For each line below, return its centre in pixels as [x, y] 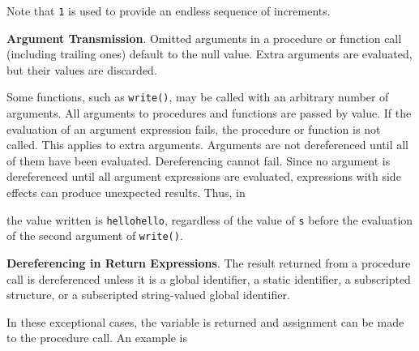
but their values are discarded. [82, 69]
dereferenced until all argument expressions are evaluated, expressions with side [204, 176]
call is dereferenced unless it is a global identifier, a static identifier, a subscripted [209, 278]
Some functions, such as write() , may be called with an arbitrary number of [198, 97]
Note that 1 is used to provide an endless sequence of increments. [169, 11]
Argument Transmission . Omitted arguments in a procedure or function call [204, 38]
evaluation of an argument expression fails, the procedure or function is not [194, 128]
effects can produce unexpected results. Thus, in [126, 193]
